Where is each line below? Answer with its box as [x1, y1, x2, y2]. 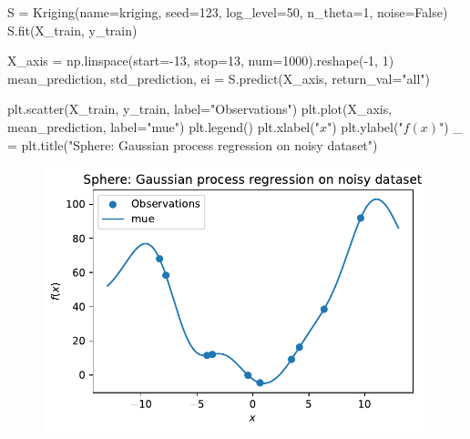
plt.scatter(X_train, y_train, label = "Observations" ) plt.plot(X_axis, [7, 99, 393, 118]
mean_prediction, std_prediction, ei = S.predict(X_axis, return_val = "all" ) [7, 68, 430, 87]
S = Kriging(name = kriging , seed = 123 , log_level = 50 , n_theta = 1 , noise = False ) [7, 3, 448, 21]
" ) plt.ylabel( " [326, 117, 404, 136]
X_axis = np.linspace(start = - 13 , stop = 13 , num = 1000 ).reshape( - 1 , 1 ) [7, 51, 394, 70]
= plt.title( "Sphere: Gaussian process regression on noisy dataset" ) [7, 135, 378, 154]
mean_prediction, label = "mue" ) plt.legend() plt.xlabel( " [7, 117, 320, 136]
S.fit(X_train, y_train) [7, 20, 138, 39]
